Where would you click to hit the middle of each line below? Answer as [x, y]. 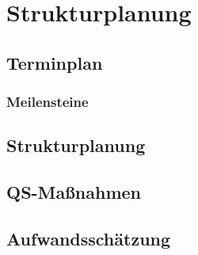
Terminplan [55, 62]
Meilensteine [48, 102]
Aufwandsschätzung [89, 238]
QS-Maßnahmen [74, 192]
